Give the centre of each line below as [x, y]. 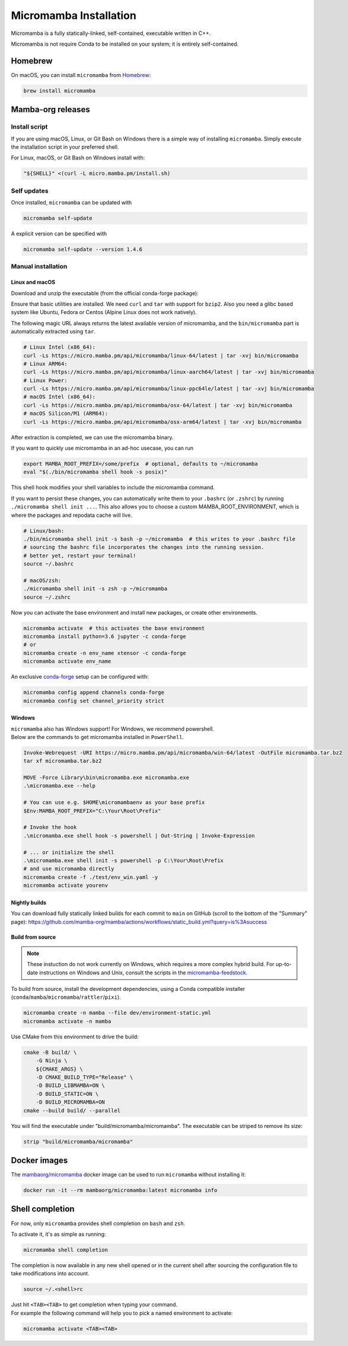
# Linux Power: [45, 380]
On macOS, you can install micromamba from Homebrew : [81, 75]
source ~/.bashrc [49, 564]
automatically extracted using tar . [53, 331]
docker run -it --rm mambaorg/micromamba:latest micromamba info [120, 1190]
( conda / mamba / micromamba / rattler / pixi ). [66, 997]
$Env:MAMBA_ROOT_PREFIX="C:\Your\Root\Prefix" [92, 811]
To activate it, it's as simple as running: [58, 1234]
